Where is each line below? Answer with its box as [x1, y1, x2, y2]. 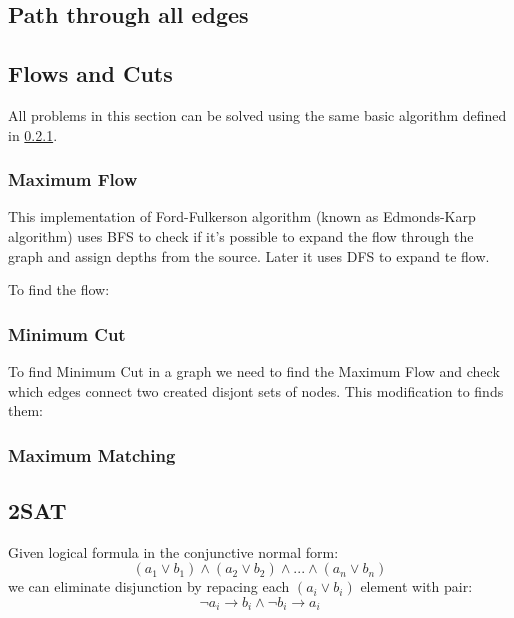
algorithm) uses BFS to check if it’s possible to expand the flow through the [8, 225, 474, 246]
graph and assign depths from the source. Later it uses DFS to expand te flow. [8, 245, 490, 266]
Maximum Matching [8, 442, 176, 467]
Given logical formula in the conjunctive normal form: [8, 541, 339, 562]
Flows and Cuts [8, 58, 173, 89]
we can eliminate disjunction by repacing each [8, 576, 290, 597]
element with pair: [360, 576, 473, 597]
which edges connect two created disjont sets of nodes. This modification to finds [8, 380, 504, 401]
